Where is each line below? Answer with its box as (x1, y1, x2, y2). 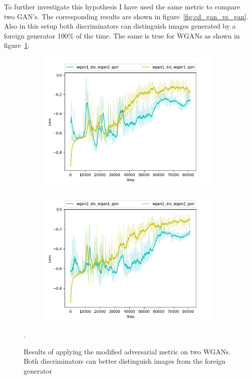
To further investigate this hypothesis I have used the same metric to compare (4, 1, 240, 11)
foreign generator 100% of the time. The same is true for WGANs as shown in (4, 30, 240, 40)
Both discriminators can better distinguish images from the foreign (24, 356, 226, 366)
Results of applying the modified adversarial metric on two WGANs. (24, 346, 231, 356)
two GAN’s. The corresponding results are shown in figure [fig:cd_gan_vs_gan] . (4, 11, 249, 21)
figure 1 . (4, 40, 30, 50)
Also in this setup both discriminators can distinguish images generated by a (4, 21, 236, 31)
